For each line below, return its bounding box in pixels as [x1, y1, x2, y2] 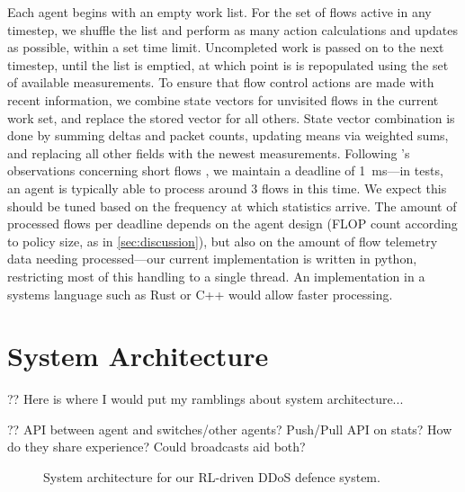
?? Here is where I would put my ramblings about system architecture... [7, 389, 404, 408]
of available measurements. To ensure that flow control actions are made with [7, 73, 434, 92]
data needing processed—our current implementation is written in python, [7, 249, 417, 268]
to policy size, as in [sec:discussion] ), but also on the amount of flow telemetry [7, 231, 438, 250]
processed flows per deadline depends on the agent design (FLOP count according [7, 214, 458, 233]
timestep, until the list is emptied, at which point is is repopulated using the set [7, 55, 449, 74]
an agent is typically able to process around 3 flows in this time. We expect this [7, 178, 447, 197]
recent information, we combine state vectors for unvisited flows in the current [7, 90, 439, 109]
